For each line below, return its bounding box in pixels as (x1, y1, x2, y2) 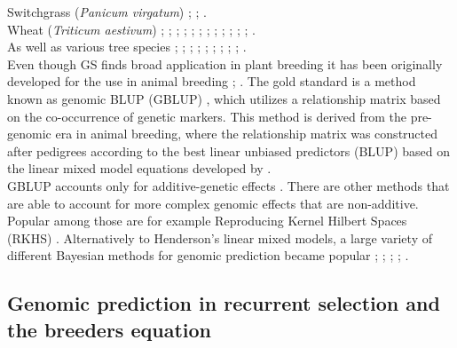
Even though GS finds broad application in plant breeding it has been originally (7, 54, 443, 73)
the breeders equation (7, 315, 211, 343)
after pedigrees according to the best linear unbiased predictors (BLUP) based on (7, 141, 450, 160)
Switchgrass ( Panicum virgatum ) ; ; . (7, 3, 207, 20)
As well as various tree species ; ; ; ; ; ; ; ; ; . (7, 37, 247, 56)
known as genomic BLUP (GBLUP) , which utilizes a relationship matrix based (7, 89, 441, 107)
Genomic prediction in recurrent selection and (7, 289, 440, 317)
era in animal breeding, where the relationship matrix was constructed (55, 124, 438, 143)
